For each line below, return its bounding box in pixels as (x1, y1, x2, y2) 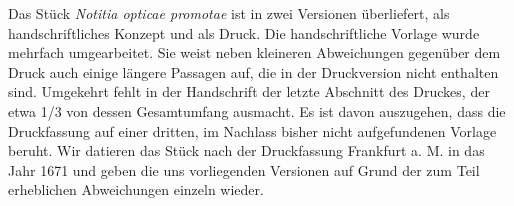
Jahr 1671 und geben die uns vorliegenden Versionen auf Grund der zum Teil (8, 159, 480, 180)
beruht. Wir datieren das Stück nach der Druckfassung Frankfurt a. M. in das (8, 140, 485, 161)
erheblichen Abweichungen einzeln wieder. (8, 179, 264, 200)
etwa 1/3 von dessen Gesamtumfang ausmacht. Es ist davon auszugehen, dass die (8, 100, 506, 121)
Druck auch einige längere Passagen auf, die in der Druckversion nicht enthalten (8, 61, 499, 82)
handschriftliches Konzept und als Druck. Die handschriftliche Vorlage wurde (8, 22, 480, 43)
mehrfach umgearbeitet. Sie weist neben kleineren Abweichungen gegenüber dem (8, 42, 501, 63)
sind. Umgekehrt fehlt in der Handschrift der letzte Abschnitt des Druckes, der (8, 81, 490, 102)
